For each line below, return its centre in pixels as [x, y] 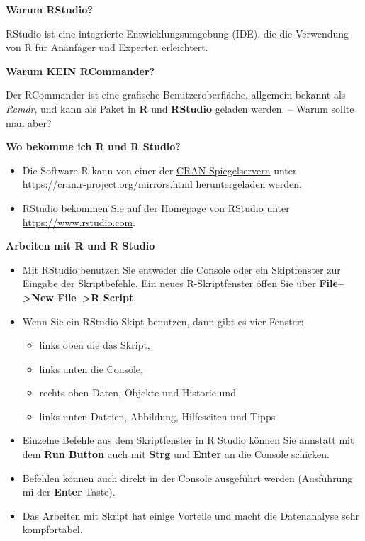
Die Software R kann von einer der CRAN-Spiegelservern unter [159, 170]
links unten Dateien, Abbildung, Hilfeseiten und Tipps [157, 416]
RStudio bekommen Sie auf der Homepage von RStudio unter [156, 207]
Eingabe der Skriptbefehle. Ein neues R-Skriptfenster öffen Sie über [169, 283]
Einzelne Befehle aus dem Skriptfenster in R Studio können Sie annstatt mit [188, 440]
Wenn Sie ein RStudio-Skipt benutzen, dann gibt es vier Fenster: [163, 321]
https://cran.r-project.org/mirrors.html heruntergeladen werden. [162, 184]
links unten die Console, [91, 368]
